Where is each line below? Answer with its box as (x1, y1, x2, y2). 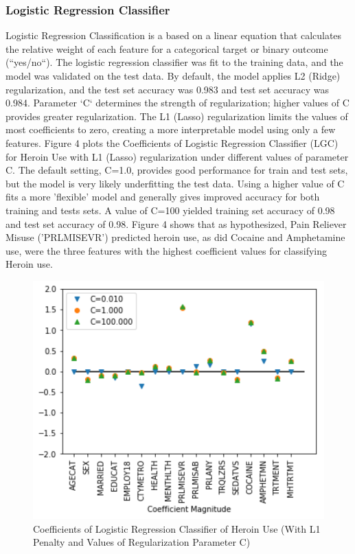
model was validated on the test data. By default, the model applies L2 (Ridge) (5, 69, 341, 82)
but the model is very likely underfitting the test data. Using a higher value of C (5, 176, 345, 190)
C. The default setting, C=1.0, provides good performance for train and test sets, (5, 163, 348, 177)
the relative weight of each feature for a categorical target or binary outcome (5, 41, 328, 56)
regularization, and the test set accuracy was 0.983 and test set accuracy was (5, 82, 330, 96)
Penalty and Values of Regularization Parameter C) (33, 535, 251, 549)
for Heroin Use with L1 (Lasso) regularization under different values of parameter (5, 149, 349, 163)
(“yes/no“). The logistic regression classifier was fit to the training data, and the (5, 55, 343, 69)
